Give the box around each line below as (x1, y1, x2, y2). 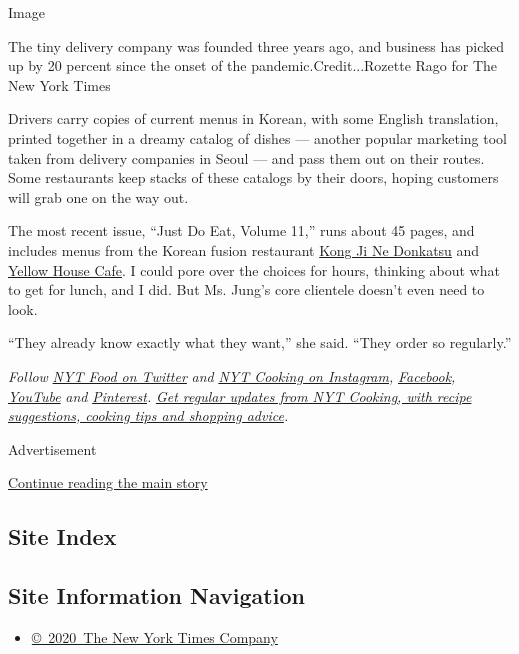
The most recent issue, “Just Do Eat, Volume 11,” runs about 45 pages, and (8, 220, 475, 241)
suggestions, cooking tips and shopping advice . (8, 405, 289, 426)
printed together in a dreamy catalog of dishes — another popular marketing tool (8, 127, 507, 148)
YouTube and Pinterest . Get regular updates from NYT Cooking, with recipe (8, 385, 472, 406)
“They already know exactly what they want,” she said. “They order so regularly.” (8, 332, 512, 353)
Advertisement (8, 438, 97, 459)
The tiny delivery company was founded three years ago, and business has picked (8, 35, 505, 56)
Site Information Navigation (8, 580, 305, 611)
